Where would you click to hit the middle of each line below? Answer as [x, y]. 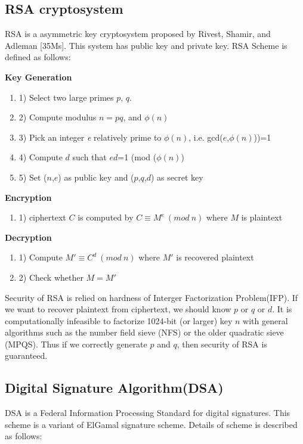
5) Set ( [33, 177]
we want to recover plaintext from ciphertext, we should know [118, 309]
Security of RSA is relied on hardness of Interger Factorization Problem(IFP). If [151, 297]
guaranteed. [26, 355]
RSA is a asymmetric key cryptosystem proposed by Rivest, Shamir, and [138, 34]
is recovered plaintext [215, 257]
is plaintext [262, 217]
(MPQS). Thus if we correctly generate [76, 344]
